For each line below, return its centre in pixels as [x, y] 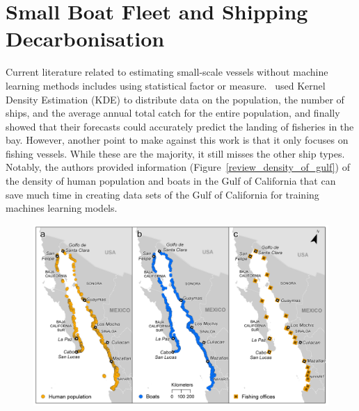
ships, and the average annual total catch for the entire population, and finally [173, 113]
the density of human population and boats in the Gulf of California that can [171, 181]
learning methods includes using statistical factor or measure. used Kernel [166, 85]
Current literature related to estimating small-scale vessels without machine [167, 72]
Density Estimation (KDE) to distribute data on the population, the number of [175, 99]
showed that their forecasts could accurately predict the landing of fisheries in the [180, 126]
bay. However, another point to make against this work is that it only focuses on [177, 140]
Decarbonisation [85, 39]
